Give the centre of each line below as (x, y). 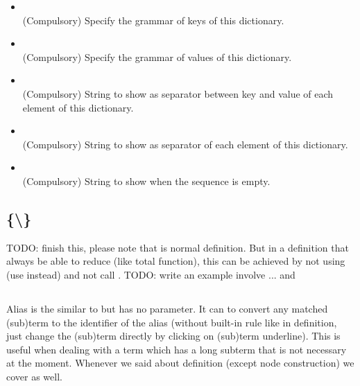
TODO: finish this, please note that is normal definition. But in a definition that (178, 247)
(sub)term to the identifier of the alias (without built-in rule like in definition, (172, 322)
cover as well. (34, 376)
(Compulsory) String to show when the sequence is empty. (146, 181)
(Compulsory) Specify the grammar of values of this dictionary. (157, 56)
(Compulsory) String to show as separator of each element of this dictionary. (185, 144)
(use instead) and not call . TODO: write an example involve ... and (151, 274)
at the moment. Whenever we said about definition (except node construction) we (180, 363)
